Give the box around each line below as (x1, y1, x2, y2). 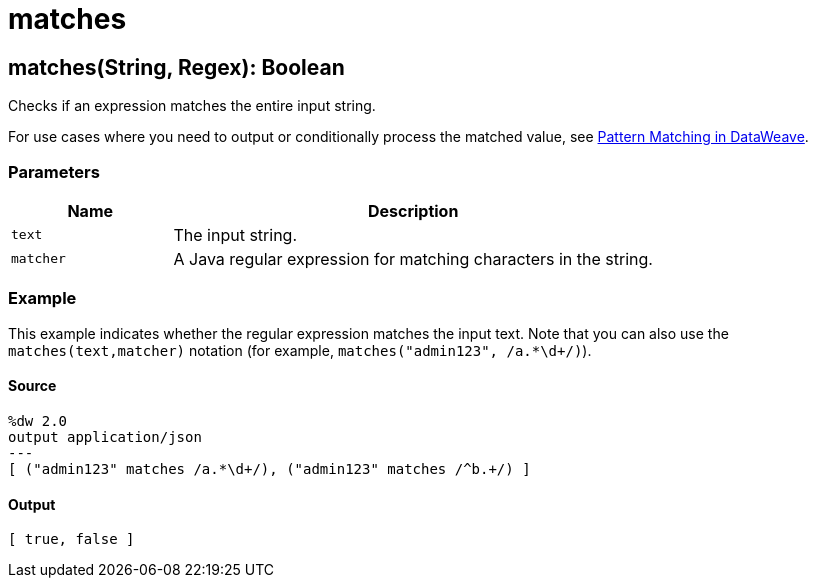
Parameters (8, 161, 100, 182)
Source (8, 377, 57, 395)
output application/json (8, 428, 202, 445)
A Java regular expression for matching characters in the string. (173, 248, 653, 269)
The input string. (173, 224, 298, 245)
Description (367, 200, 459, 221)
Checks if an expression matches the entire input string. (8, 97, 376, 115)
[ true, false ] (8, 531, 135, 548)
